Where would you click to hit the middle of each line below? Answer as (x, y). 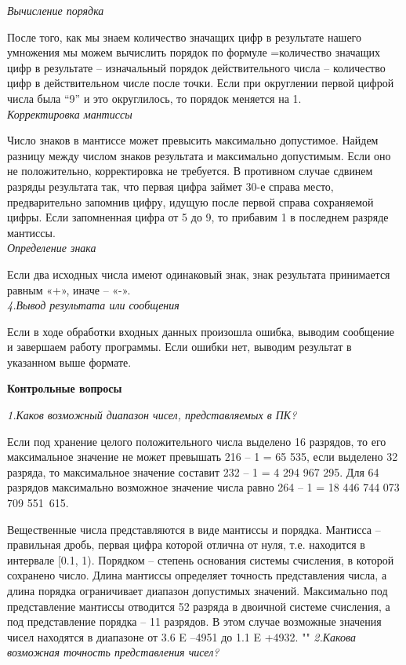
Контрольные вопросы (65, 388)
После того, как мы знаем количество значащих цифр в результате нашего (185, 37)
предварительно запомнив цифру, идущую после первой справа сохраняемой (190, 201)
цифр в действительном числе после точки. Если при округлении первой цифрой (201, 83)
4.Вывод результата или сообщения (93, 305)
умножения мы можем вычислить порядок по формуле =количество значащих (194, 52)
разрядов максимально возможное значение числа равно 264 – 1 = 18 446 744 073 (203, 487)
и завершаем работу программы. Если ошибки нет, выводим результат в (179, 347)
